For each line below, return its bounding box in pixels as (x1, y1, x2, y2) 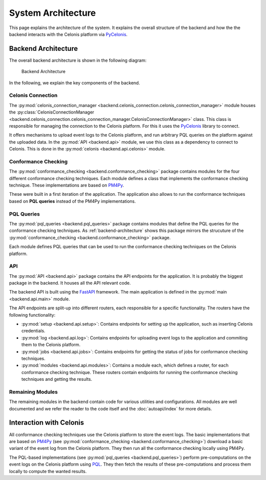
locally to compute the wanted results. (9, 468, 87, 474)
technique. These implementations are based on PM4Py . (9, 183, 124, 188)
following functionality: (9, 312, 56, 318)
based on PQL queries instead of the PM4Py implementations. (9, 198, 136, 204)
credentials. (21, 328, 45, 334)
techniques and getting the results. (21, 376, 92, 382)
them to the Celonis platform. (21, 342, 81, 348)
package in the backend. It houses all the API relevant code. (9, 280, 131, 286)
